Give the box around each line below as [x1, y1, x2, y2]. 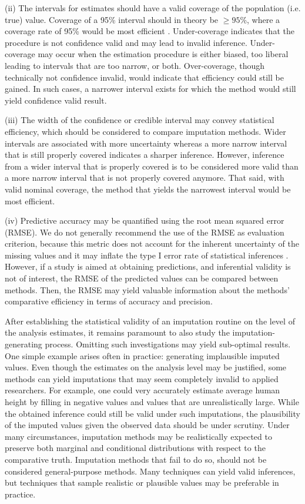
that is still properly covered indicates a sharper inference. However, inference [5, 148, 284, 161]
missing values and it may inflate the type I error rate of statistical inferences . [5, 248, 289, 261]
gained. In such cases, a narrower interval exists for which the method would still [5, 82, 296, 95]
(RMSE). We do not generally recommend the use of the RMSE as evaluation [5, 226, 284, 238]
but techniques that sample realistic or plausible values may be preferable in [5, 476, 279, 489]
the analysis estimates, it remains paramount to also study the [5, 326, 230, 339]
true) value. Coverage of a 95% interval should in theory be [5, 13, 219, 25]
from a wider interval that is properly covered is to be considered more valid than [5, 160, 299, 172]
